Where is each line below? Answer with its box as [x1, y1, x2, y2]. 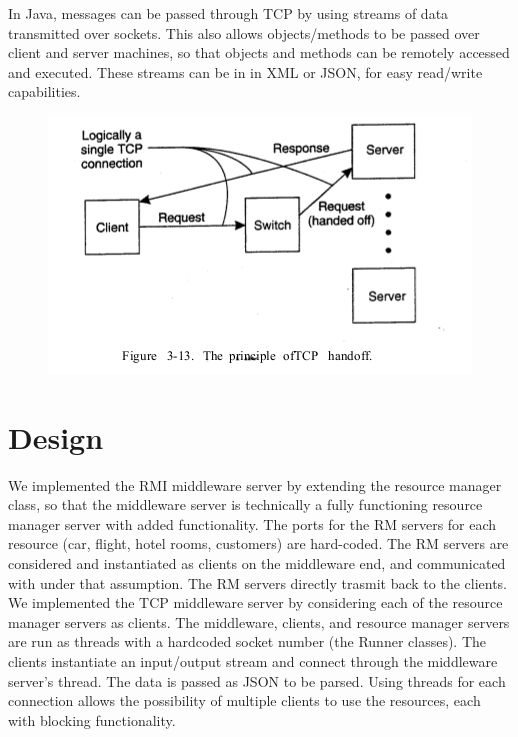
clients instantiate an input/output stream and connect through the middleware [8, 651, 498, 672]
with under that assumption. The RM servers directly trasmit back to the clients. [8, 572, 507, 593]
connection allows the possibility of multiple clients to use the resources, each [8, 690, 481, 711]
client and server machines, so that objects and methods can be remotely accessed [8, 42, 510, 63]
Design [8, 416, 104, 457]
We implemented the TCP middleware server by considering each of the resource [8, 592, 503, 613]
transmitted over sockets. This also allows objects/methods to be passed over [8, 22, 480, 43]
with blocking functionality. [8, 709, 176, 730]
